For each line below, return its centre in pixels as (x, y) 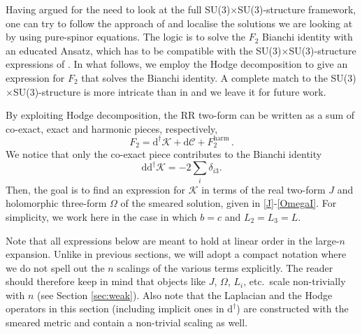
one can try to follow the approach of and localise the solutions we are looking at (179, 23)
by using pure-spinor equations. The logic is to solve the (126, 37)
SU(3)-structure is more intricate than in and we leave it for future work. (169, 91)
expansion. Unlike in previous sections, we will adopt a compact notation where (176, 254)
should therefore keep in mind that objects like (106, 281)
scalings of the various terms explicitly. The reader (225, 267)
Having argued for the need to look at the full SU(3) (118, 9)
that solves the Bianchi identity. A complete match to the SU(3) (219, 77)
